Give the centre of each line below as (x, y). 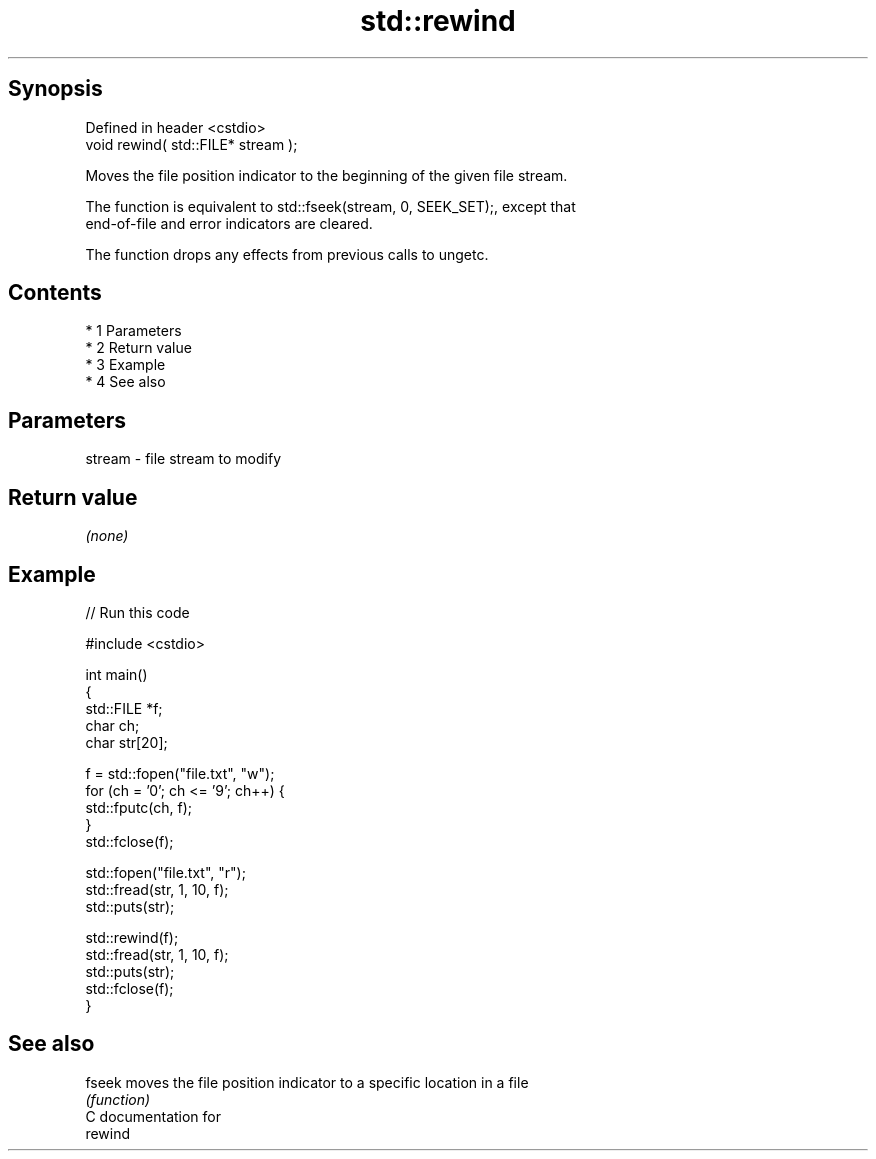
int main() (116, 674)
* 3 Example (125, 365)
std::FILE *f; (124, 708)
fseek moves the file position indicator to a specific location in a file (307, 1082)
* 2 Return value (138, 348)
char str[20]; (126, 742)
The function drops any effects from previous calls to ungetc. (287, 254)
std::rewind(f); (132, 937)
